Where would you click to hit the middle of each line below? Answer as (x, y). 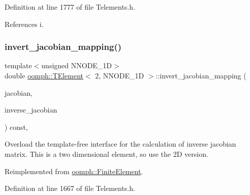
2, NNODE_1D (120, 75)
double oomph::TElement (44, 75)
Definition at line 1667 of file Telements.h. (70, 188)
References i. (24, 24)
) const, (16, 127)
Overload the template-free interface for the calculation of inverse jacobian (120, 144)
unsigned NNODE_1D (77, 65)
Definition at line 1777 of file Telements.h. (70, 7)
